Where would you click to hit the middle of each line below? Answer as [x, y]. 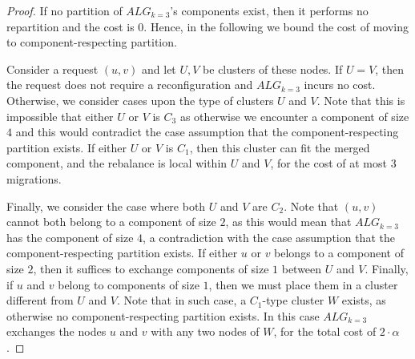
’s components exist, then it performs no [269, 10]
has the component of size [70, 237]
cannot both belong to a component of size [111, 222]
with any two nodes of [205, 331]
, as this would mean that [288, 222]
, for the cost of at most [328, 163]
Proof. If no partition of [64, 10]
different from [40, 300]
